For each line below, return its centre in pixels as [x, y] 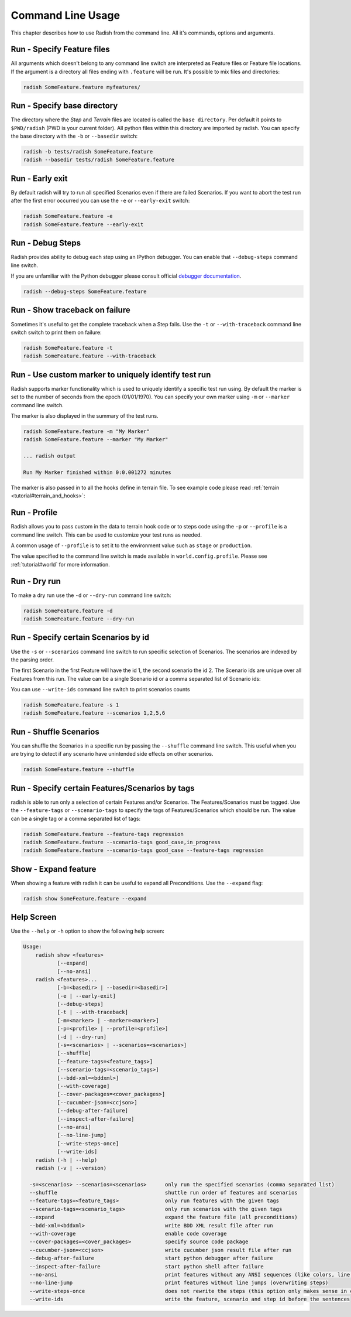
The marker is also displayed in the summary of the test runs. [85, 415]
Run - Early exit [39, 178]
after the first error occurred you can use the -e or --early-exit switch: [100, 201]
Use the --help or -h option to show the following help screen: [88, 931]
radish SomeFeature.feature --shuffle [79, 770]
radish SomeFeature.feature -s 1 [71, 705]
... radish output [49, 456]
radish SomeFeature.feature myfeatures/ [82, 87]
